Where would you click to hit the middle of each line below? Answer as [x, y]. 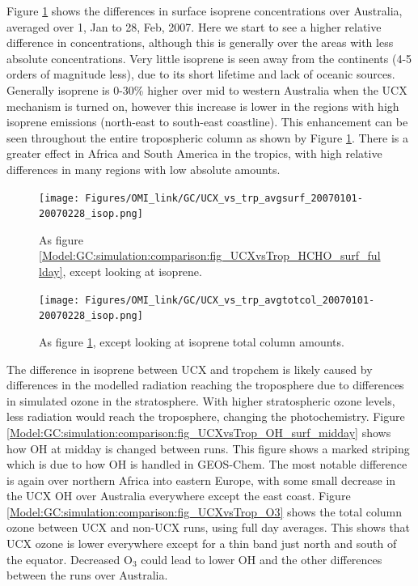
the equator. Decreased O [70, 559]
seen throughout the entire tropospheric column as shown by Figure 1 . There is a [208, 137]
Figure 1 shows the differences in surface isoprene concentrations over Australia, [205, 11]
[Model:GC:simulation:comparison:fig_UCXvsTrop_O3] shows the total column [205, 511]
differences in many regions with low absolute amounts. [144, 169]
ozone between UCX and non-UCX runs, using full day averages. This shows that [209, 527]
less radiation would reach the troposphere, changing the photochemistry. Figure [206, 416]
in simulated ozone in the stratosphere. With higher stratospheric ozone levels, [201, 400]
